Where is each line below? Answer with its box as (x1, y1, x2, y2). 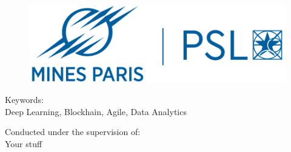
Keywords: (5, 93, 44, 106)
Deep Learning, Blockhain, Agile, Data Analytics (5, 105, 187, 117)
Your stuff (5, 137, 42, 150)
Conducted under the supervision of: (5, 125, 141, 138)
